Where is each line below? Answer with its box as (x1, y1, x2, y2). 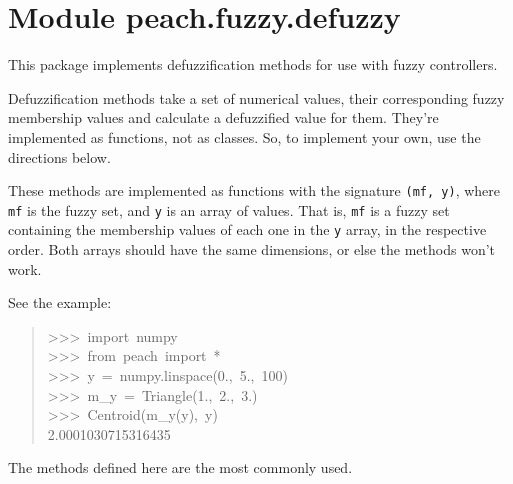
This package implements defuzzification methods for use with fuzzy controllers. (8, 54, 498, 75)
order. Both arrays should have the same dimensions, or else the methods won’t (8, 239, 496, 260)
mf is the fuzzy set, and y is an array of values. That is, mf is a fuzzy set (8, 199, 450, 220)
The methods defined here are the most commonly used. (8, 457, 353, 478)
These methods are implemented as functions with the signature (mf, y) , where (8, 180, 500, 201)
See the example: (8, 292, 112, 313)
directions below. (8, 146, 111, 167)
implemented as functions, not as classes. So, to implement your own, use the (8, 126, 481, 147)
